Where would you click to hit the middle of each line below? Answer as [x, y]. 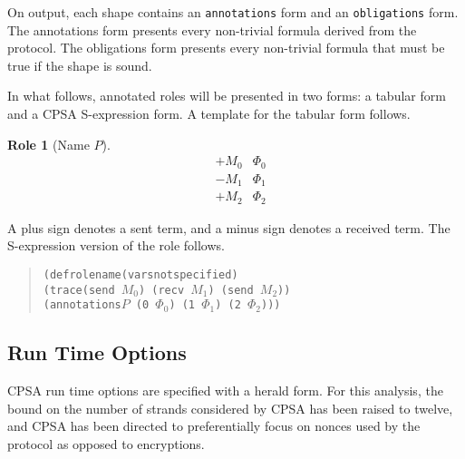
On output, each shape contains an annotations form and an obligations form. [233, 12]
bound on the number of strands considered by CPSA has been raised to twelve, [230, 408]
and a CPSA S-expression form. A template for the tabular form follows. [209, 114]
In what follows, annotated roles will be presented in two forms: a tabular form [227, 96]
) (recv [161, 290]
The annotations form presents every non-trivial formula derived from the [212, 29]
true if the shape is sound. [80, 65]
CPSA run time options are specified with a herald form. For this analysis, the [225, 391]
